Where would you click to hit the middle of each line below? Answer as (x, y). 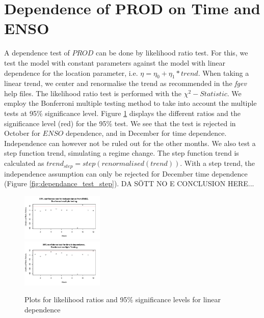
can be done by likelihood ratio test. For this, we (172, 53)
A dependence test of (37, 53)
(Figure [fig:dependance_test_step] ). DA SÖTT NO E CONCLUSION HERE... (129, 183)
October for (22, 133)
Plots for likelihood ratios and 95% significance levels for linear (123, 299)
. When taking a (223, 73)
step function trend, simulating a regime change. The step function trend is (122, 153)
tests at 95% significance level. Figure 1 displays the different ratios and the (122, 113)
